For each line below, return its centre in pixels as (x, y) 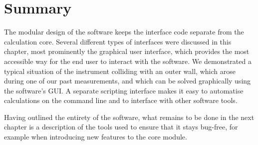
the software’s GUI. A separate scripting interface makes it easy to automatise (124, 90)
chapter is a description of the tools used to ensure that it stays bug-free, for (121, 127)
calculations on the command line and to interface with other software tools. (121, 100)
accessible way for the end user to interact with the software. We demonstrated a (128, 61)
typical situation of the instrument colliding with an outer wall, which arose (120, 71)
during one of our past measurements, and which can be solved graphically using (128, 81)
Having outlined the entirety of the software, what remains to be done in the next (129, 117)
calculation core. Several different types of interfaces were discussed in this (118, 41)
